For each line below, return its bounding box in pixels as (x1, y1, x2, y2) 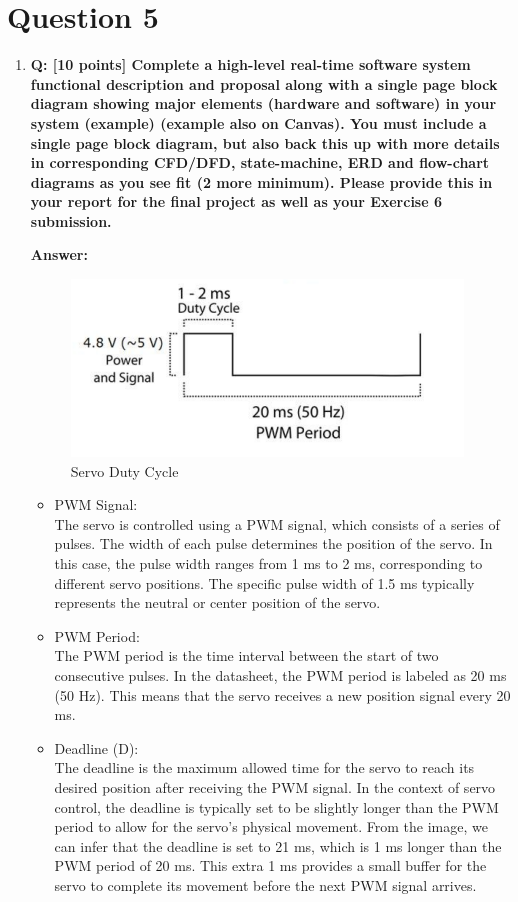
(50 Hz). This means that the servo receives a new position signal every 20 (54, 684, 511, 705)
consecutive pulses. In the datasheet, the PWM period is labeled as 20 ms (54, 665, 507, 685)
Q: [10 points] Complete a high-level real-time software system (30, 54, 471, 75)
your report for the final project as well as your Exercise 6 (30, 191, 443, 212)
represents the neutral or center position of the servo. (54, 592, 381, 613)
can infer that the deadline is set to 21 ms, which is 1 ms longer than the (54, 835, 502, 856)
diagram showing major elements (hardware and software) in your (30, 93, 497, 114)
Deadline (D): (54, 737, 139, 758)
